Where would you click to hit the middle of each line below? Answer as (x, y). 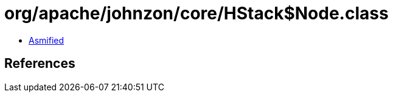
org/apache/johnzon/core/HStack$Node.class (196, 13)
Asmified (47, 40)
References (40, 64)
